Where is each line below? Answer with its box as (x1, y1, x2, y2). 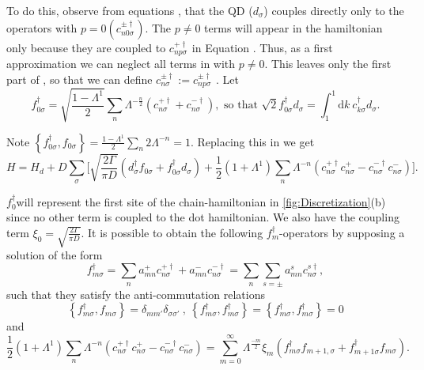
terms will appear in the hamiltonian (204, 19, 383, 36)
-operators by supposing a (279, 224, 405, 240)
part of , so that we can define (6, 70, 153, 87)
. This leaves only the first (264, 55, 392, 72)
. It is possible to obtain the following (81, 224, 263, 240)
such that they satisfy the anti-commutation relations (6, 285, 266, 302)
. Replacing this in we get (190, 133, 315, 149)
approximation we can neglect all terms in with (6, 55, 236, 72)
